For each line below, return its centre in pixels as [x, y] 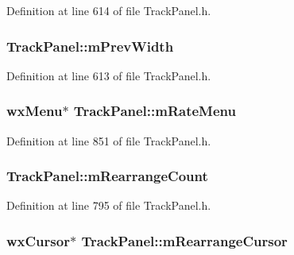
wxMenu [35, 111]
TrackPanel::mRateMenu [155, 111]
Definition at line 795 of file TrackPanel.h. [109, 205]
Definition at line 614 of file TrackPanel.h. [109, 10]
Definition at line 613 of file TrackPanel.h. [109, 75]
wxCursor [38, 240]
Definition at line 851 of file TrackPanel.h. [109, 140]
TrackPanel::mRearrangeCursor [184, 240]
